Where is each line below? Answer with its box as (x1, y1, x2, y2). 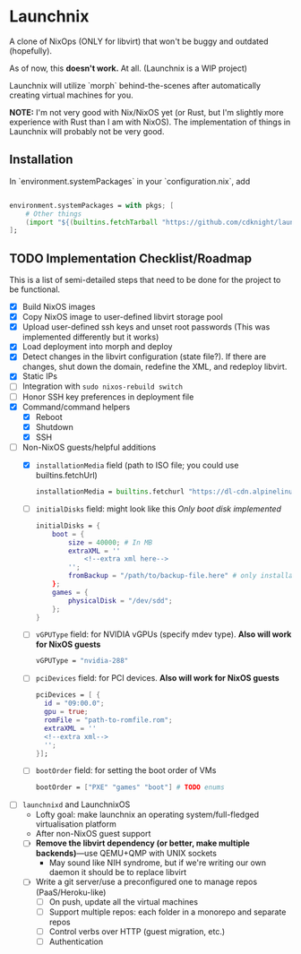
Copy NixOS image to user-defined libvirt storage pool (21, 312, 224, 322)
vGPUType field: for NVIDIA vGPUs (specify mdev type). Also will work (35, 629, 292, 640)
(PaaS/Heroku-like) (35, 887, 107, 898)
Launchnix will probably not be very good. (9, 125, 165, 136)
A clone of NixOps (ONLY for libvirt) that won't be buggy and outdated (9, 36, 269, 47)
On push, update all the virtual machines (48, 896, 199, 907)
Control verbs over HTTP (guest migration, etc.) (48, 925, 226, 937)
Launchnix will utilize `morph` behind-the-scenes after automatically (9, 80, 262, 90)
